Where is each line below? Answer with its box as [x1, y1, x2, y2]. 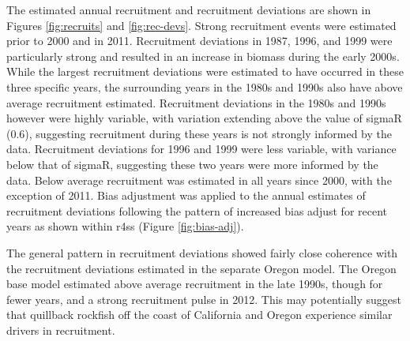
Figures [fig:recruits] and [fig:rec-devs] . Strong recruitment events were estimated [6, 17, 397, 33]
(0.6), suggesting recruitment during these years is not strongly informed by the [6, 125, 392, 141]
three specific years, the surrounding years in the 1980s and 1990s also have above [6, 78, 403, 95]
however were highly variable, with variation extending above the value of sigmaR [6, 110, 402, 126]
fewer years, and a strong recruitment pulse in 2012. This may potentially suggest [6, 290, 401, 307]
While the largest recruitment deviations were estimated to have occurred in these [6, 63, 404, 80]
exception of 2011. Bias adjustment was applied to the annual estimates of [6, 187, 366, 204]
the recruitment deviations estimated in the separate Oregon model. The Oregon [6, 260, 397, 276]
